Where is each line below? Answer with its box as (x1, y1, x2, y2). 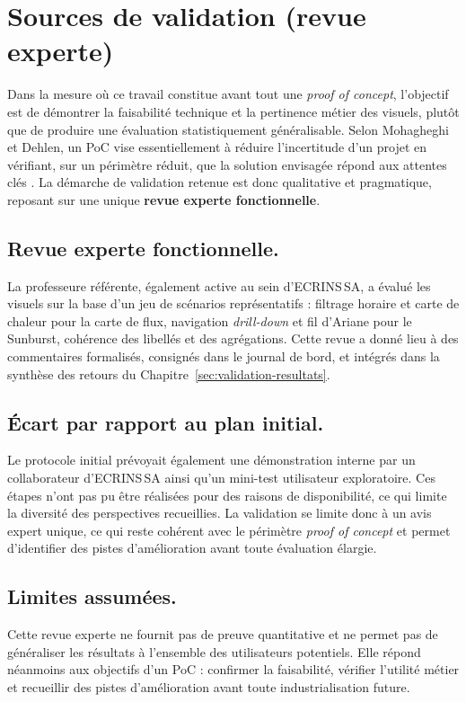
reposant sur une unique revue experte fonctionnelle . (7, 190, 321, 209)
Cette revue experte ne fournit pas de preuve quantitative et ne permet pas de (7, 625, 438, 644)
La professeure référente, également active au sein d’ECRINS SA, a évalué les (7, 276, 431, 295)
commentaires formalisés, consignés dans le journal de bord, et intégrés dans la (7, 347, 440, 366)
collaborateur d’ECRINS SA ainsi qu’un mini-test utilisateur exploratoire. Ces (7, 468, 435, 487)
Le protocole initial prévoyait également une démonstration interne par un (7, 450, 416, 469)
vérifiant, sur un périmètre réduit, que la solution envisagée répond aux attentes (7, 155, 447, 173)
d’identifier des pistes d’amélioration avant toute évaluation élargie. (7, 538, 377, 557)
